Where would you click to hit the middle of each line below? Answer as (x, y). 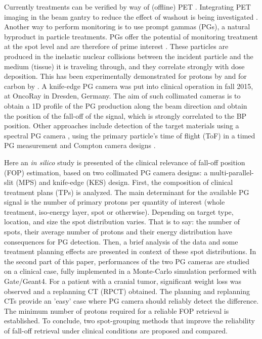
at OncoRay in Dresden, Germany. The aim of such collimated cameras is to (122, 96)
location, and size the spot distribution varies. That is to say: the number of (122, 222)
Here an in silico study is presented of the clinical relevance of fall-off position (125, 162)
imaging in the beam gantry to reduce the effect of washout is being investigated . (131, 16)
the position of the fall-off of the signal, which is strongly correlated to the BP (125, 115)
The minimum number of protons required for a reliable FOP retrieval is (117, 310)
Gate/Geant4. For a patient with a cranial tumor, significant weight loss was (123, 281)
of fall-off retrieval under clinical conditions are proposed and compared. (116, 330)
